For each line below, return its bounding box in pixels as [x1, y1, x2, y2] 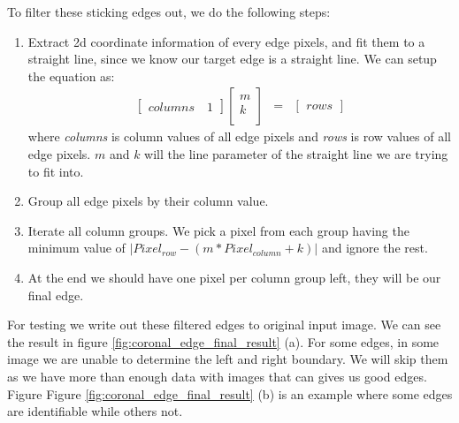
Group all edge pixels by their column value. [27, 192, 269, 210]
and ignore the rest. [321, 238, 428, 257]
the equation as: [27, 66, 115, 85]
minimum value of [27, 238, 126, 257]
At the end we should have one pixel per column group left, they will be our [27, 268, 441, 286]
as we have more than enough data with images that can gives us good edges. [7, 366, 427, 385]
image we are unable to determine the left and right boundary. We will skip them [7, 350, 448, 368]
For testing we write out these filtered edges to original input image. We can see [7, 315, 441, 334]
